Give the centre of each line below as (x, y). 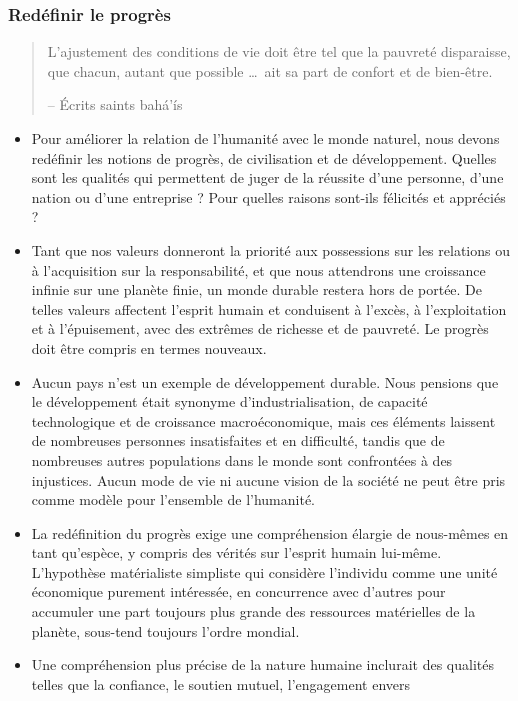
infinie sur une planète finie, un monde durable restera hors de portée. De (257, 289)
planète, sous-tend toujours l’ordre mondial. (165, 630)
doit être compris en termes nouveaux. (149, 347)
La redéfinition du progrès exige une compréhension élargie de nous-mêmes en (270, 532)
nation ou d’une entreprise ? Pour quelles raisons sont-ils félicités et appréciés (268, 196)
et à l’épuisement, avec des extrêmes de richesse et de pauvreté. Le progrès (260, 328)
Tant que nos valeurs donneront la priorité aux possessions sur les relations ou (270, 249)
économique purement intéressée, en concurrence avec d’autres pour (238, 591)
